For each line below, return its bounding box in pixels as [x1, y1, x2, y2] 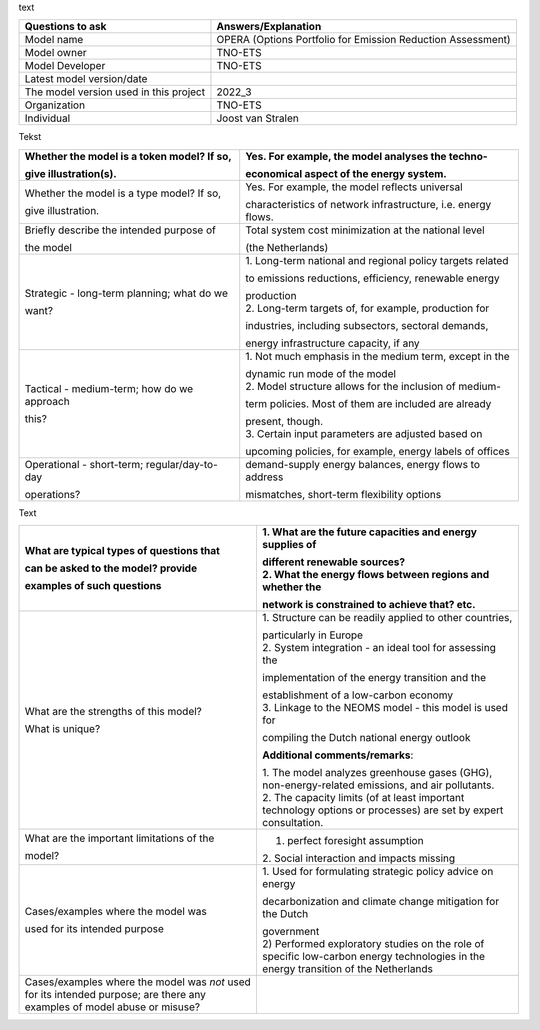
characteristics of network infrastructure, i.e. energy [245, 197, 492, 211]
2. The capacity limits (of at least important [261, 791, 465, 805]
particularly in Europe [261, 628, 364, 642]
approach [24, 394, 70, 408]
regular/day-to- [145, 457, 219, 471]
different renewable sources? [261, 555, 405, 569]
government [261, 925, 320, 939]
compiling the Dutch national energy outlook [261, 731, 471, 745]
